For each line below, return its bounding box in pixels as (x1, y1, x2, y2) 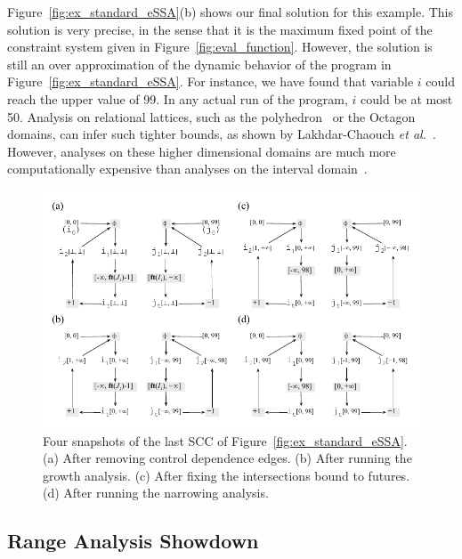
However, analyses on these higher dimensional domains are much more (7, 142, 396, 160)
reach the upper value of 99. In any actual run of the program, (7, 89, 348, 108)
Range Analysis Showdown (7, 527, 259, 555)
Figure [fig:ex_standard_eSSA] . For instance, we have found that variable (7, 72, 414, 91)
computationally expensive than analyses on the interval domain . (7, 159, 368, 178)
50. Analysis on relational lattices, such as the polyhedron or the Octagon (7, 107, 416, 126)
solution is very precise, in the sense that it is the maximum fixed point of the (7, 20, 433, 38)
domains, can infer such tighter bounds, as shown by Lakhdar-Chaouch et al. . (7, 125, 436, 143)
